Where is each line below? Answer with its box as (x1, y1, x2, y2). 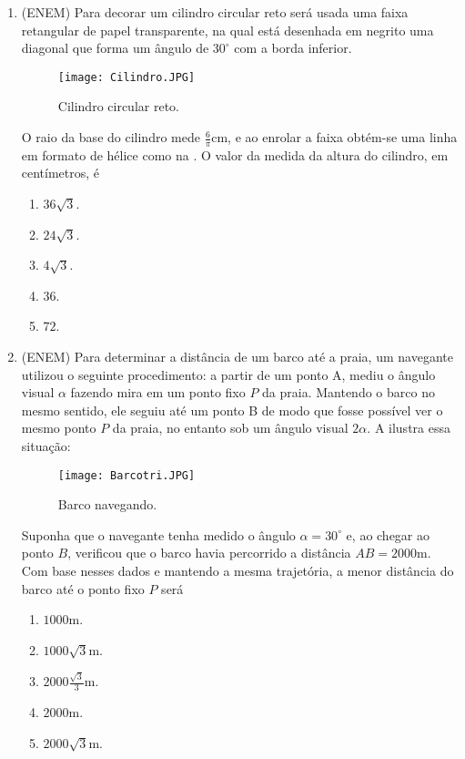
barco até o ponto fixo (21, 579, 145, 598)
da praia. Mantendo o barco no (262, 383, 435, 402)
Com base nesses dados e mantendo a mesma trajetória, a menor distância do (21, 561, 454, 580)
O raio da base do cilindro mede (21, 128, 200, 147)
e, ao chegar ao (346, 525, 430, 544)
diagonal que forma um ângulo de (21, 38, 209, 57)
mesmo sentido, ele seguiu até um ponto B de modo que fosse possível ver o (21, 400, 443, 419)
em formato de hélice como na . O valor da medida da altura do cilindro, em (21, 145, 449, 164)
